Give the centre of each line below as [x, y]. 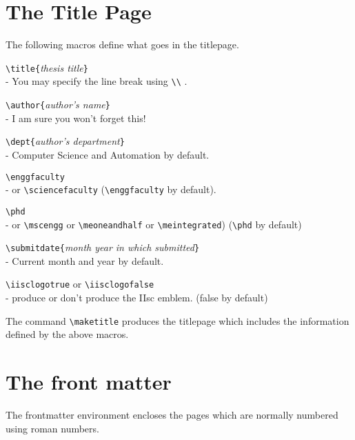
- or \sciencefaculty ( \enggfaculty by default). [111, 189]
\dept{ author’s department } [65, 141]
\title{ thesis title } [47, 67]
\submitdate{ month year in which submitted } [103, 247]
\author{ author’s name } [58, 104]
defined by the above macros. [67, 334]
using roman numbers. [52, 428]
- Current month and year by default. [85, 260]
